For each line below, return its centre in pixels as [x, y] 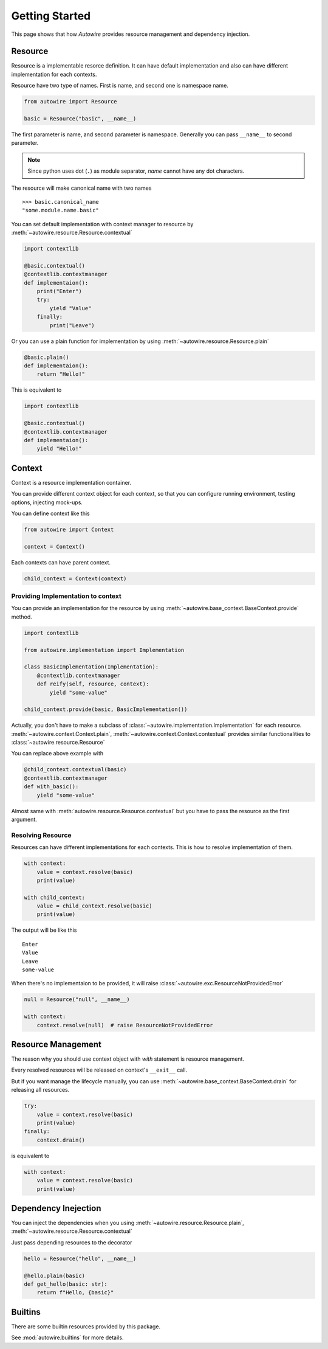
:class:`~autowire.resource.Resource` [58, 743]
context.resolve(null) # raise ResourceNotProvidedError [125, 1025]
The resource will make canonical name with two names [81, 188]
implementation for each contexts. [54, 74]
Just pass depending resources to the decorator [72, 1242]
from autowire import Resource [71, 102]
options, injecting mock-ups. [47, 502]
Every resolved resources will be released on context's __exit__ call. [99, 1070]
